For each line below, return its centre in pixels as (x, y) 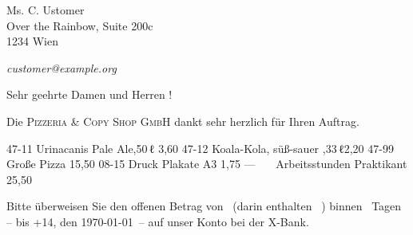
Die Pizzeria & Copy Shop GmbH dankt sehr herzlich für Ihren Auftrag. (183, 121)
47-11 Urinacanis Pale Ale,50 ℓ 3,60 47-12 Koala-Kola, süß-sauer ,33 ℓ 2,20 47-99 (200, 148)
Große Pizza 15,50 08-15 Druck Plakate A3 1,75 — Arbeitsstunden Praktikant (207, 164)
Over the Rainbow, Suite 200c (80, 25)
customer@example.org (62, 67)
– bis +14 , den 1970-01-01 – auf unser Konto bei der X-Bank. (158, 221)
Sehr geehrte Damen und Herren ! (89, 94)
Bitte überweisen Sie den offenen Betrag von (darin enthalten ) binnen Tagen (204, 206)
